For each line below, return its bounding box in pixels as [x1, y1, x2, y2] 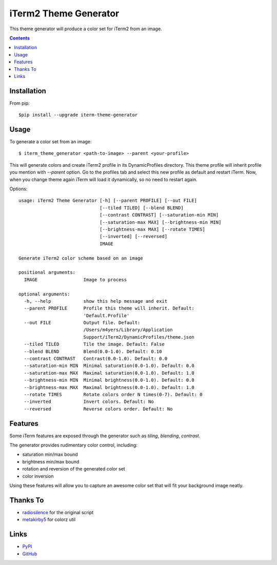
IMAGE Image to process [24, 277, 127, 282]
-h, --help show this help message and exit [24, 298, 168, 304]
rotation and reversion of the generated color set [22, 466, 125, 472]
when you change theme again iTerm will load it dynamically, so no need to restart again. [9, 176, 197, 182]
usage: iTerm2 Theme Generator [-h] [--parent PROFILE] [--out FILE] [18, 198, 197, 204]
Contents [9, 35, 30, 41]
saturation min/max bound [22, 452, 78, 458]
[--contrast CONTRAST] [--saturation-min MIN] [99, 212, 219, 218]
